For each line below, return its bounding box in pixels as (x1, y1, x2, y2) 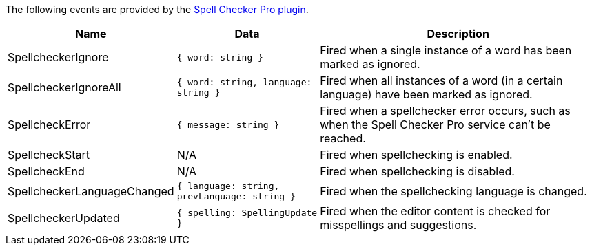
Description (427, 27, 489, 41)
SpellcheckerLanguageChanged (8, 184, 174, 198)
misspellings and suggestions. (320, 218, 477, 232)
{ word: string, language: (176, 77, 312, 87)
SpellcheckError (8, 118, 91, 131)
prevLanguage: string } (176, 191, 296, 201)
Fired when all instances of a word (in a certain (320, 74, 563, 87)
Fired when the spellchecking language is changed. (320, 184, 587, 198)
